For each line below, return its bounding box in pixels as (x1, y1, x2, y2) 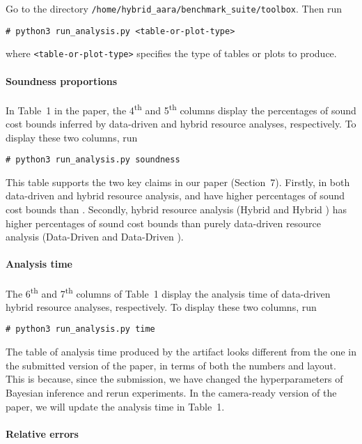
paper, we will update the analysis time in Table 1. (6, 399, 225, 413)
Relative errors (6, 426, 79, 441)
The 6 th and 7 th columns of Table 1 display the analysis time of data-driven (6, 284, 331, 300)
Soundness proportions (6, 73, 118, 88)
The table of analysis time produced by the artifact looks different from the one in (6, 344, 356, 359)
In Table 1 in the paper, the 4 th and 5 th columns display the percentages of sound (6, 100, 356, 117)
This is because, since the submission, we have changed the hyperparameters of (6, 372, 343, 386)
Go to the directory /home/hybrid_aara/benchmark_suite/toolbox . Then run (6, 1, 343, 15)
